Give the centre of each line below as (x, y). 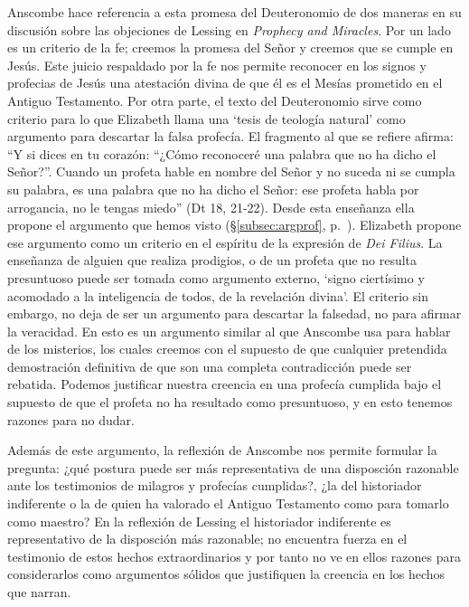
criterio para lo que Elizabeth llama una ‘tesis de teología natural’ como (206, 118)
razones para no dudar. (71, 419)
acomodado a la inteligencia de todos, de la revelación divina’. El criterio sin (218, 295)
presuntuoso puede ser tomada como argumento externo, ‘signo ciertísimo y (216, 277)
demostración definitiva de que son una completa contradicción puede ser (210, 366)
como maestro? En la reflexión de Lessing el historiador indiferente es (199, 521)
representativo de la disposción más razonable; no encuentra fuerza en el (207, 539)
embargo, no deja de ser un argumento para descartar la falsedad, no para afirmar (234, 313)
